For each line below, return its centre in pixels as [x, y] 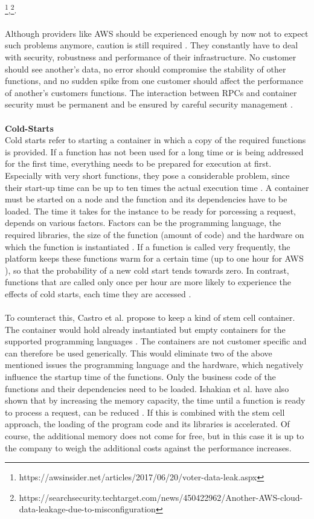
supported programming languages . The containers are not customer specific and [156, 341]
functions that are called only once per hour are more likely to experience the [148, 282]
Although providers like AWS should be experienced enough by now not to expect [157, 33]
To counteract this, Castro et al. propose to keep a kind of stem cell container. [150, 318]
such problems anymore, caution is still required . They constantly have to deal [152, 45]
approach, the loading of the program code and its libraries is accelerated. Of [147, 424]
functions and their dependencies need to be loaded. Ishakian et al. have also [147, 388]
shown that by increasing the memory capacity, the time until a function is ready [155, 400]
